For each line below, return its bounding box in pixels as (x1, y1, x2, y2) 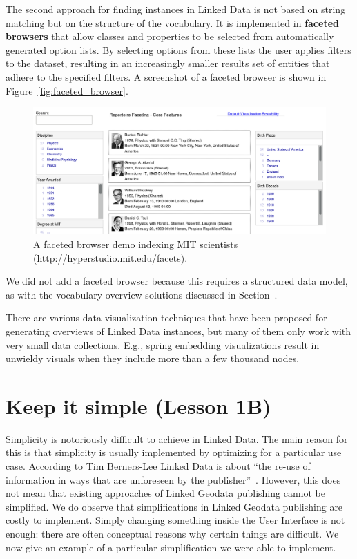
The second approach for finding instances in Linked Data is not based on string (6, 2, 346, 16)
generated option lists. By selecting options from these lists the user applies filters (6, 42, 351, 57)
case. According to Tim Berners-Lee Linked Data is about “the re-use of (6, 459, 311, 473)
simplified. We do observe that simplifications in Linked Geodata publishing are (6, 499, 343, 513)
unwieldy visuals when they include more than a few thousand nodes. (6, 351, 300, 366)
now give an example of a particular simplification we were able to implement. (6, 540, 336, 554)
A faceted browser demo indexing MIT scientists (33, 237, 238, 251)
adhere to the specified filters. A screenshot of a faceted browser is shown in (6, 69, 327, 84)
